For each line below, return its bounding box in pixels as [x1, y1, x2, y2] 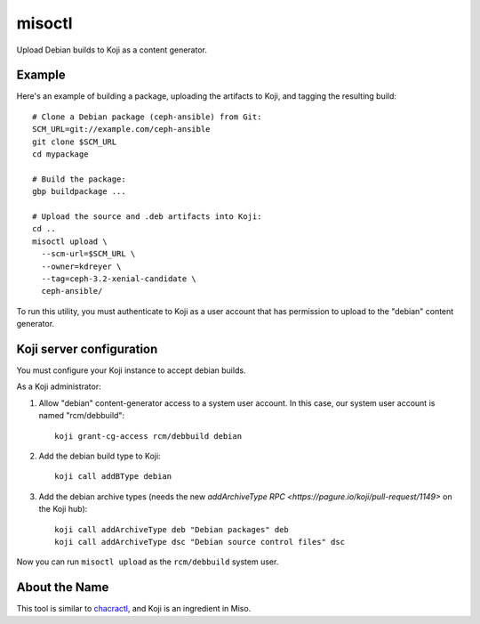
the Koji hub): [38, 504, 88, 515]
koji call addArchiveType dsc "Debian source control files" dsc [54, 537, 346, 547]
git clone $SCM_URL [32, 136, 117, 147]
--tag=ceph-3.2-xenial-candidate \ [41, 273, 197, 284]
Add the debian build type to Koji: [38, 450, 161, 461]
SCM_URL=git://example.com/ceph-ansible [32, 125, 211, 134]
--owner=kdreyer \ [41, 261, 122, 271]
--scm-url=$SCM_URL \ [41, 249, 136, 259]
